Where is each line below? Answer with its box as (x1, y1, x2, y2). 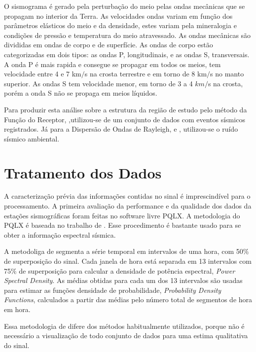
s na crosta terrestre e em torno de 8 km (84, 69, 207, 79)
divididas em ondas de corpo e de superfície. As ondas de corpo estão (4, 39, 213, 50)
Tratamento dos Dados (4, 162, 162, 182)
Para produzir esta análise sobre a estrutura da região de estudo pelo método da (4, 104, 247, 114)
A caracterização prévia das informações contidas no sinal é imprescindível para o (4, 191, 251, 201)
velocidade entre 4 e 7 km (4, 69, 81, 79)
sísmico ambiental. (4, 133, 60, 143)
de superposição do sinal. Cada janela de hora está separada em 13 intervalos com (4, 256, 252, 266)
